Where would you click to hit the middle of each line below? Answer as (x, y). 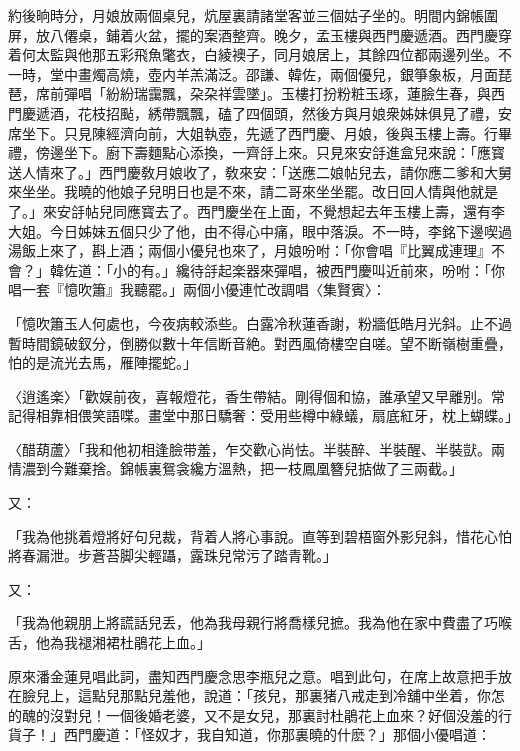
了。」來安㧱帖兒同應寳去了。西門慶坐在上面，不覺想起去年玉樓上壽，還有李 (256, 210)
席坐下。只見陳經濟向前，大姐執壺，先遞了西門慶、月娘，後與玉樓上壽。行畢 (260, 132)
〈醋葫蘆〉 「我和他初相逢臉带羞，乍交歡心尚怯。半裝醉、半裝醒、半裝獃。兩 (256, 448)
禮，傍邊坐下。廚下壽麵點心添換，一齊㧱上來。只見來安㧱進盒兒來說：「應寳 (256, 152)
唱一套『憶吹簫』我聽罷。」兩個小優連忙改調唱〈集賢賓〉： (197, 289)
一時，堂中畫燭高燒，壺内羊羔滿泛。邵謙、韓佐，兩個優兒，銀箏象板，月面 (253, 73)
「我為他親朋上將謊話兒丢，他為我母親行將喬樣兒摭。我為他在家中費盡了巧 (253, 622)
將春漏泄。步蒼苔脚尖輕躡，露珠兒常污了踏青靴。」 (172, 555)
